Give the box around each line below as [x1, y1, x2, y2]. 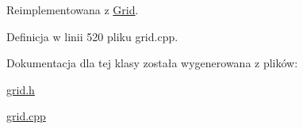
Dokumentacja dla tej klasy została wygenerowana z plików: [6, 55, 298, 71]
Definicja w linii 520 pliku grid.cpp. [6, 28, 178, 44]
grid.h [6, 81, 35, 97]
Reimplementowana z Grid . [6, 2, 139, 17]
